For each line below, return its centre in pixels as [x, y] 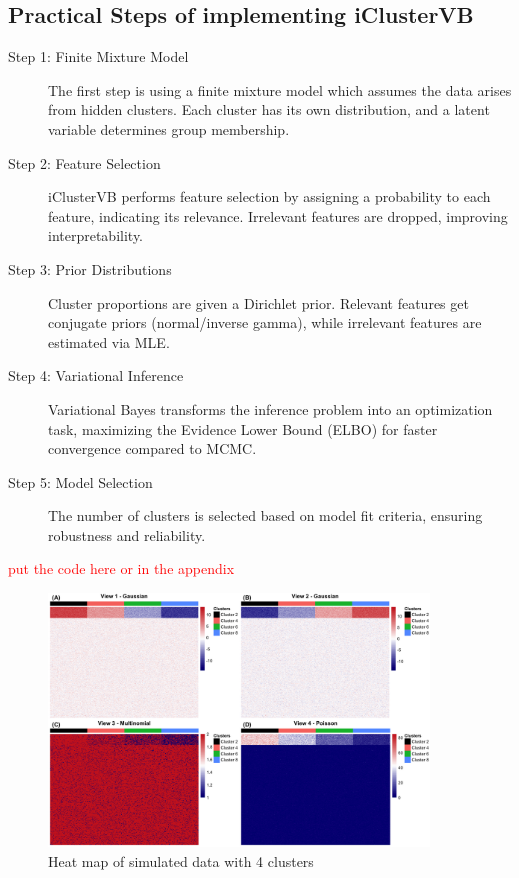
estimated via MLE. [109, 341]
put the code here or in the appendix [121, 568]
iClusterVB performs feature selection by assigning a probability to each [269, 196]
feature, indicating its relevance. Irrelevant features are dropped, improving [278, 215]
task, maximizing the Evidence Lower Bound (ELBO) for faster [243, 428]
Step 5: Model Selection [80, 481]
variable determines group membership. [169, 128]
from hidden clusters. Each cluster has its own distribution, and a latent [269, 109]
